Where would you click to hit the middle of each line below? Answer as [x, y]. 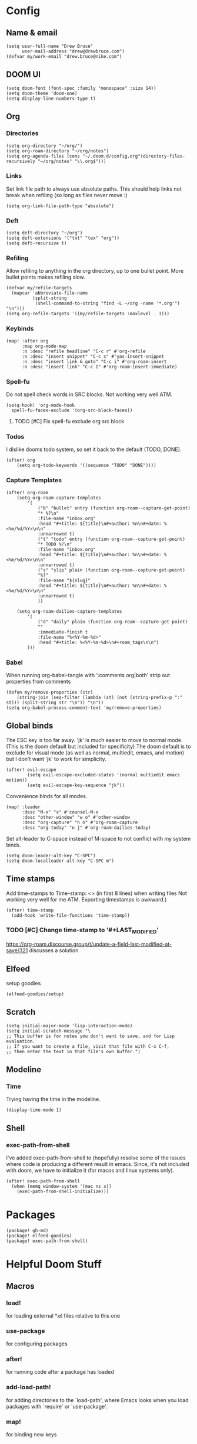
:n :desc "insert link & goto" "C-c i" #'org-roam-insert [94, 361]
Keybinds [20, 329]
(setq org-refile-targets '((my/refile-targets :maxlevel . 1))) [88, 314]
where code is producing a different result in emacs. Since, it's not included [98, 1164]
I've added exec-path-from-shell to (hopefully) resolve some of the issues [96, 1158]
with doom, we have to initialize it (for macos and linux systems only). [90, 1171]
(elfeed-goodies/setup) [35, 994]
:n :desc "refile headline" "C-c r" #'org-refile [84, 351]
